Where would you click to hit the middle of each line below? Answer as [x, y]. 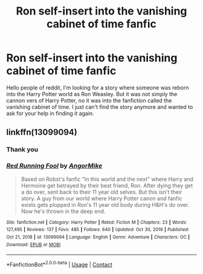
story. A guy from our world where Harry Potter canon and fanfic [101, 198]
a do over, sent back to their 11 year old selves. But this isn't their [101, 192]
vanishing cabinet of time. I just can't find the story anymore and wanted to [100, 106]
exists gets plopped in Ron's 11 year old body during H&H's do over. [105, 204]
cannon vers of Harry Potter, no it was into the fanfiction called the [89, 100]
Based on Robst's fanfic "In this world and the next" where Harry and [107, 179]
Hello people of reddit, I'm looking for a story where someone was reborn [98, 87]
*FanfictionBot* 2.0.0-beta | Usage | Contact [60, 264]
